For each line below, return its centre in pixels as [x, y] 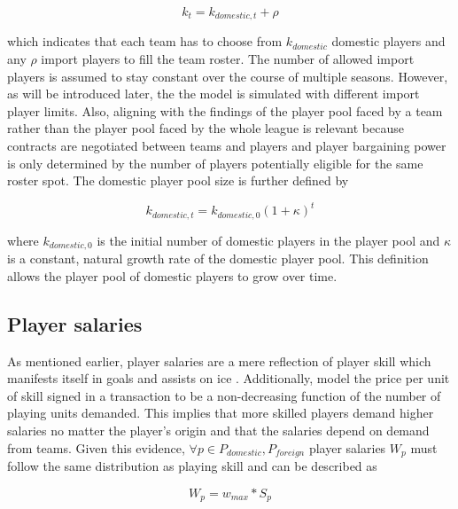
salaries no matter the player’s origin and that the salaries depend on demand [218, 430]
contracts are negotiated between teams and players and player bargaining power [227, 146]
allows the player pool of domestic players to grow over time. [172, 275]
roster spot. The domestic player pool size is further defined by [178, 180]
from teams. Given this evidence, [96, 447]
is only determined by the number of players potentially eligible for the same [215, 163]
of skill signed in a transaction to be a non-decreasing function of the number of [224, 395]
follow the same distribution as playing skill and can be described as [192, 466]
